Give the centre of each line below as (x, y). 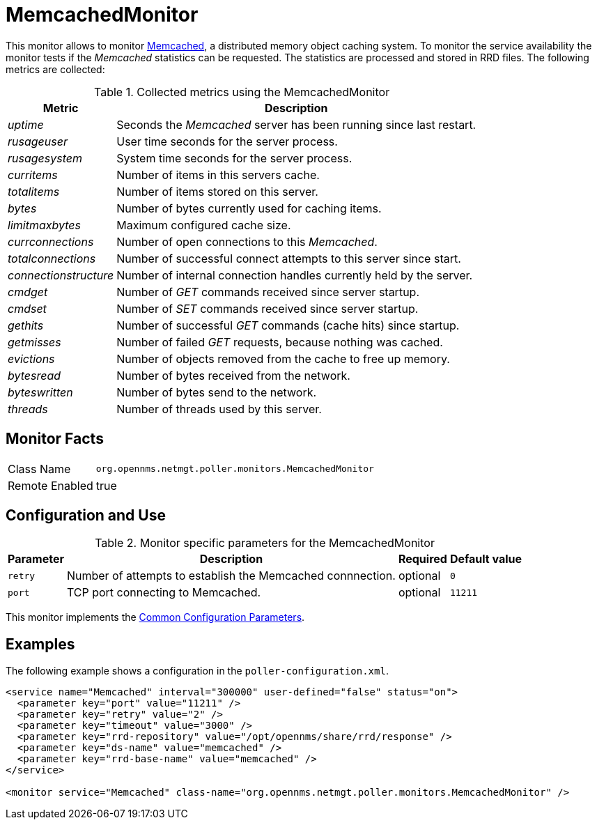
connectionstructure (61, 275)
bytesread (34, 375)
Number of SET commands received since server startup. (268, 308)
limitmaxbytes (44, 225)
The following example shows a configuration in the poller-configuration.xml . (197, 671)
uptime (26, 124)
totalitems (34, 191)
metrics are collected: (55, 69)
